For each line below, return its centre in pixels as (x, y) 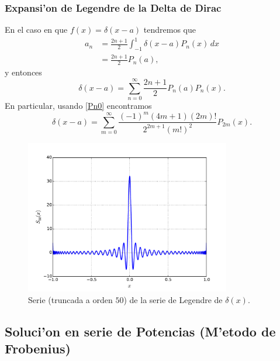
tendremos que (170, 30)
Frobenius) (38, 348)
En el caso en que (36, 30)
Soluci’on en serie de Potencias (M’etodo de (140, 331)
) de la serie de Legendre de (173, 299)
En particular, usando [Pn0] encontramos (78, 106)
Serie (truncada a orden (70, 299)
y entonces (23, 72)
